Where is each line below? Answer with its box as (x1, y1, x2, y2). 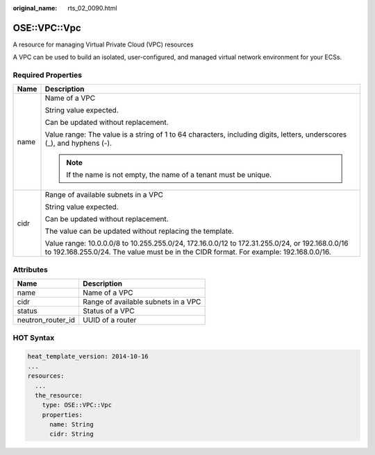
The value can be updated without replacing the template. (44, 226, 234, 236)
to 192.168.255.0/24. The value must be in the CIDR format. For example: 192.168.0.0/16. (44, 247, 331, 257)
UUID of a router (83, 316, 137, 325)
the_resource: (35, 391, 83, 399)
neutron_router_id (17, 316, 76, 325)
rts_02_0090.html (67, 4, 117, 12)
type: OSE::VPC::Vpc (42, 401, 112, 409)
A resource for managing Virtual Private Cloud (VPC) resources (12, 40, 194, 49)
